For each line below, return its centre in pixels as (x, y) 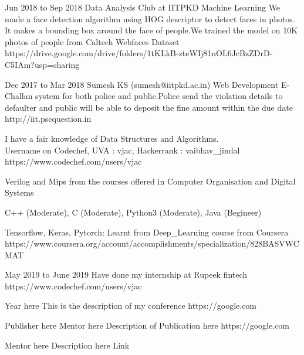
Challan (19, 96)
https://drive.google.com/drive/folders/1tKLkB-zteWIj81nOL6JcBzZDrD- (139, 53)
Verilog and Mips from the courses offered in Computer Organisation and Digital (150, 181)
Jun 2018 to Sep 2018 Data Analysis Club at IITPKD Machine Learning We (143, 7)
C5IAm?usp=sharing (42, 64)
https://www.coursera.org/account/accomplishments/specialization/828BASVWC (152, 243)
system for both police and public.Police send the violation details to (159, 96)
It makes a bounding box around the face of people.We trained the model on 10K (151, 30)
